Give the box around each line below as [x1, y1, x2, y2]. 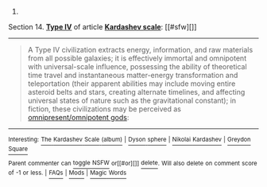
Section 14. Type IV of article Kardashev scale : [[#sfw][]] [8, 22, 197, 31]
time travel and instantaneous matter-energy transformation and [27, 71, 238, 80]
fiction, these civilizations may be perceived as [27, 104, 181, 114]
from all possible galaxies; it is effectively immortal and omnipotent [27, 53, 247, 63]
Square [8, 145, 29, 154]
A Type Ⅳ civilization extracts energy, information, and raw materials [27, 45, 253, 54]
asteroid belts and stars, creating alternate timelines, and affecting [27, 88, 246, 96]
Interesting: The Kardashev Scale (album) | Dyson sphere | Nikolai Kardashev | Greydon [8, 135, 251, 143]
